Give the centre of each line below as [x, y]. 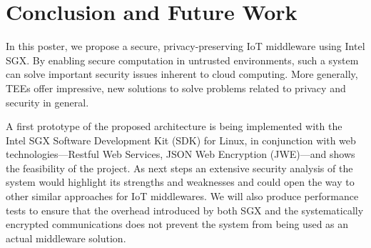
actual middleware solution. [66, 238]
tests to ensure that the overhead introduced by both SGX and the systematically [185, 210]
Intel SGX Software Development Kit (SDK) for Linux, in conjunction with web [181, 140]
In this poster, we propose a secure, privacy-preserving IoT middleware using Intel [185, 46]
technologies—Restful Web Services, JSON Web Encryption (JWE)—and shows [181, 154]
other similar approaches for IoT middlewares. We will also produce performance [182, 196]
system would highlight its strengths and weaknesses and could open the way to [180, 182]
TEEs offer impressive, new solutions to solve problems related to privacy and [176, 88]
